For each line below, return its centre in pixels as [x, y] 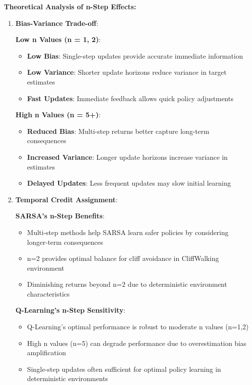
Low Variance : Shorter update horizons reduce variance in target [127, 72]
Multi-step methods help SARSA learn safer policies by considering [128, 232]
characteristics [48, 293]
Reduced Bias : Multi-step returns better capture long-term [118, 131]
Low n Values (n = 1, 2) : [58, 39]
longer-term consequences [65, 242]
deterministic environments [68, 378]
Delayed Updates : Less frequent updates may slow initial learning [129, 183]
